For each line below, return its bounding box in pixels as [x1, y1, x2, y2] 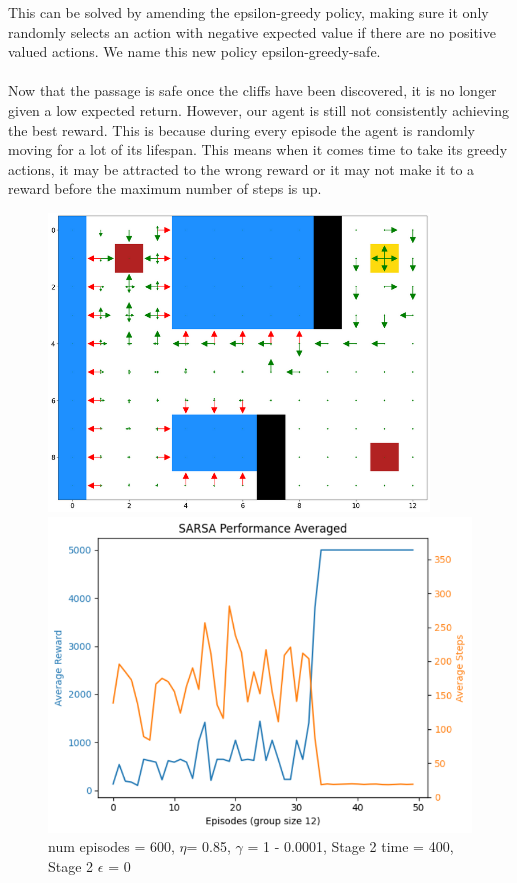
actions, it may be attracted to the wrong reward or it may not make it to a [8, 158, 475, 179]
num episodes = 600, [48, 836, 175, 857]
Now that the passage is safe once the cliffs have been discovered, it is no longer [8, 80, 497, 101]
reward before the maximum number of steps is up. [8, 178, 322, 199]
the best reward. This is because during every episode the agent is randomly [8, 119, 475, 140]
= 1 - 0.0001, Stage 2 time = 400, [247, 836, 454, 857]
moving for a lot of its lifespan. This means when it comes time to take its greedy [8, 139, 508, 160]
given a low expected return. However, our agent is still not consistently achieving [8, 99, 509, 120]
